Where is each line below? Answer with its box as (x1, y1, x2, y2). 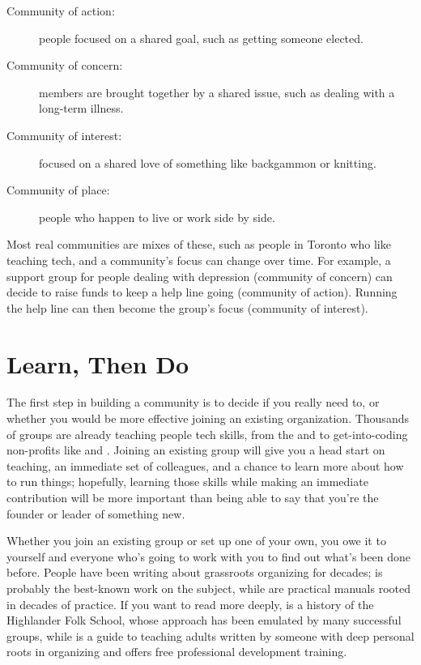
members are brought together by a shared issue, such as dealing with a (39, 83, 395, 100)
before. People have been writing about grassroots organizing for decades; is (6, 564, 383, 581)
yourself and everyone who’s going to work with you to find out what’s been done (6, 548, 410, 565)
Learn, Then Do (6, 347, 189, 380)
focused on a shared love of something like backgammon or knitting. (39, 154, 376, 171)
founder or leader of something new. (6, 505, 185, 522)
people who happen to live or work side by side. (39, 208, 275, 225)
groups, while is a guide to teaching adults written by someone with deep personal (6, 627, 415, 644)
